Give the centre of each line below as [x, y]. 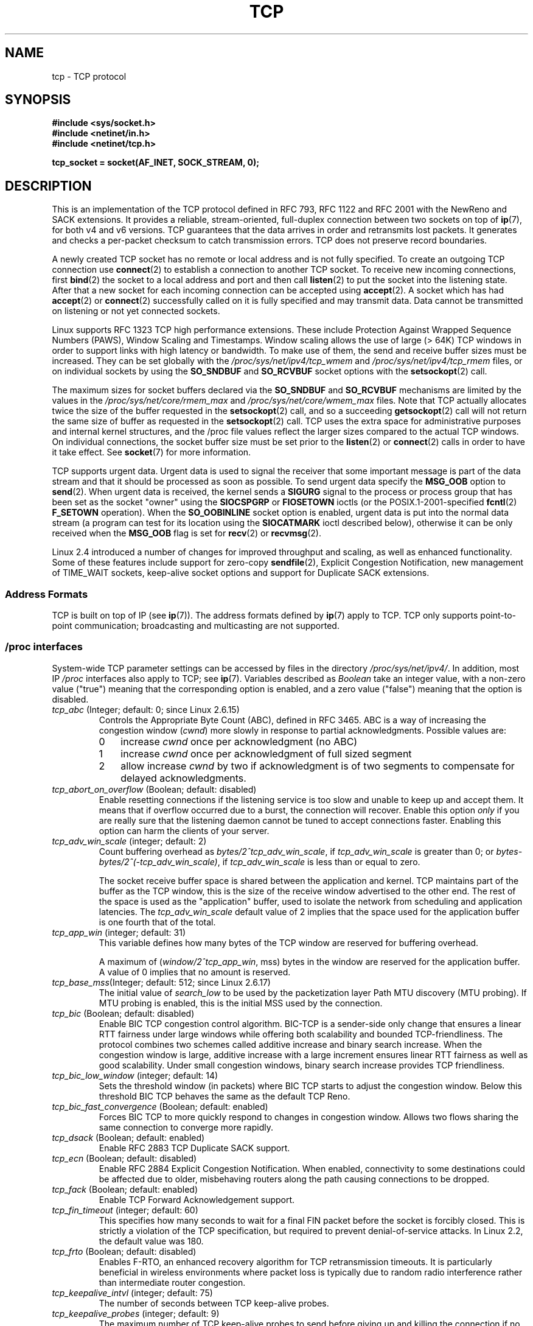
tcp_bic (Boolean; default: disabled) [123, 1013]
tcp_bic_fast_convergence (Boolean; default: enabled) [160, 1106]
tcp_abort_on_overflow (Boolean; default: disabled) [154, 789]
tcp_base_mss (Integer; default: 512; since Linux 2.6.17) [161, 982]
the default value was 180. [151, 1241]
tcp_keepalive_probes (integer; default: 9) [136, 1313]
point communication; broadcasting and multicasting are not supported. [196, 626]
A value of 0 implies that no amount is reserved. [195, 972]
